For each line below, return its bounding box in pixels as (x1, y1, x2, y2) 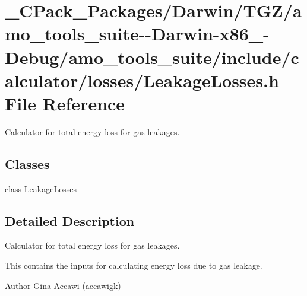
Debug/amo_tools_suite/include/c (5, 44, 299, 69)
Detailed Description (5, 211, 135, 230)
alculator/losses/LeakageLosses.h (5, 68, 279, 92)
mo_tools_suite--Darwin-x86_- (5, 21, 270, 46)
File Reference (5, 91, 125, 115)
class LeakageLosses (5, 182, 77, 195)
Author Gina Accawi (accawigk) (5, 279, 121, 291)
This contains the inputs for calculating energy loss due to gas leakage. (5, 259, 262, 272)
